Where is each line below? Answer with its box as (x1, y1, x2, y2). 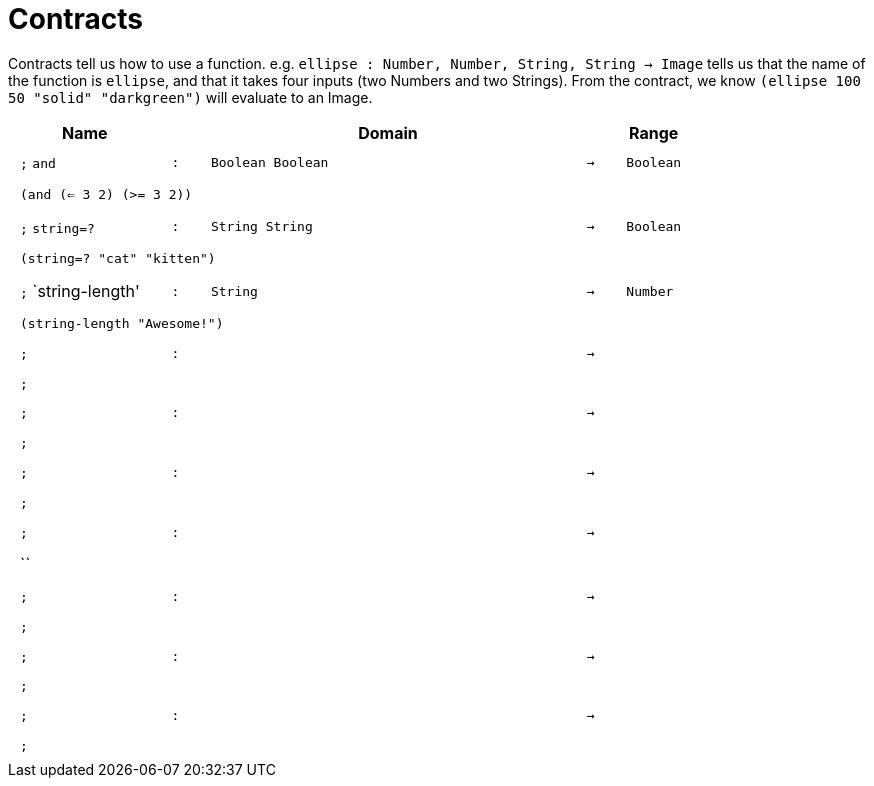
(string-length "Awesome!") (20, 316, 224, 332)
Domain (358, 122, 418, 143)
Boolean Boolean (210, 154, 329, 170)
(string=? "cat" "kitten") (20, 251, 216, 267)
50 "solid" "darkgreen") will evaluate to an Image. (8, 88, 373, 106)
